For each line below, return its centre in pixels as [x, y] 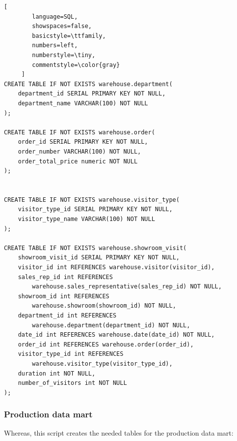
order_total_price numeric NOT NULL [78, 161]
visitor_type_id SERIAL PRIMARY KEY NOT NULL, [95, 209]
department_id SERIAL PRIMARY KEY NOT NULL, [92, 94]
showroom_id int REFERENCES [64, 296]
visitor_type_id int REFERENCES [71, 354]
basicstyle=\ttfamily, [69, 36]
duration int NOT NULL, [57, 373]
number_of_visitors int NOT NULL [72, 383]
